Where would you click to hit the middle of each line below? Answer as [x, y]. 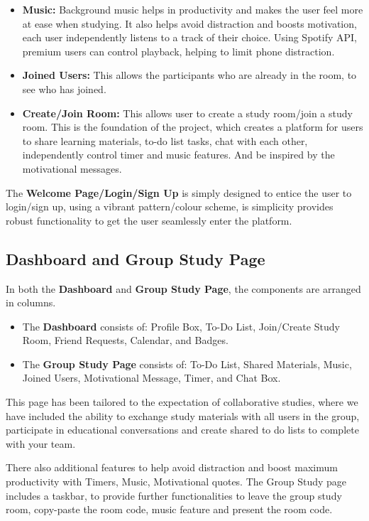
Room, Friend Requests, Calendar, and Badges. [125, 340]
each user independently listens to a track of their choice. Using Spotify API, [189, 37]
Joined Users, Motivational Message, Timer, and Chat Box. [152, 378]
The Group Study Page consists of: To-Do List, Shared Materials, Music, [187, 364]
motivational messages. [72, 168]
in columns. [31, 302]
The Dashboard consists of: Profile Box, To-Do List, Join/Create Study [181, 326]
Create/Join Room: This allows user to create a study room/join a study [187, 113]
